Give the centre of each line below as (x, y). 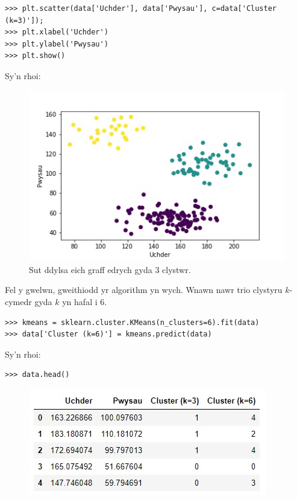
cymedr (18, 301)
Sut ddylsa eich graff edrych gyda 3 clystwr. (110, 269)
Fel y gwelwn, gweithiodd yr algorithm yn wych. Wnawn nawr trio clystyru (144, 290)
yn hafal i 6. (85, 301)
